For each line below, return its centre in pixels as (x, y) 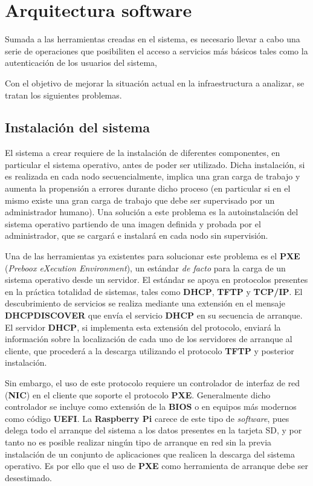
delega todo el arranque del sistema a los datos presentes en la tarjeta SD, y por (153, 430)
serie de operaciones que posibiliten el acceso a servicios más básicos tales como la (156, 50)
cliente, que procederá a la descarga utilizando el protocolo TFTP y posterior (150, 350)
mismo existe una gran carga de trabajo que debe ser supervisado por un (140, 200)
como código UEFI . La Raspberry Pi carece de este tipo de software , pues (147, 418)
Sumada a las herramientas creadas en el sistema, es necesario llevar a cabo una (153, 39)
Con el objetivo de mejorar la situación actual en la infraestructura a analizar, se (155, 83)
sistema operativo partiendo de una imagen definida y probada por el (133, 223)
